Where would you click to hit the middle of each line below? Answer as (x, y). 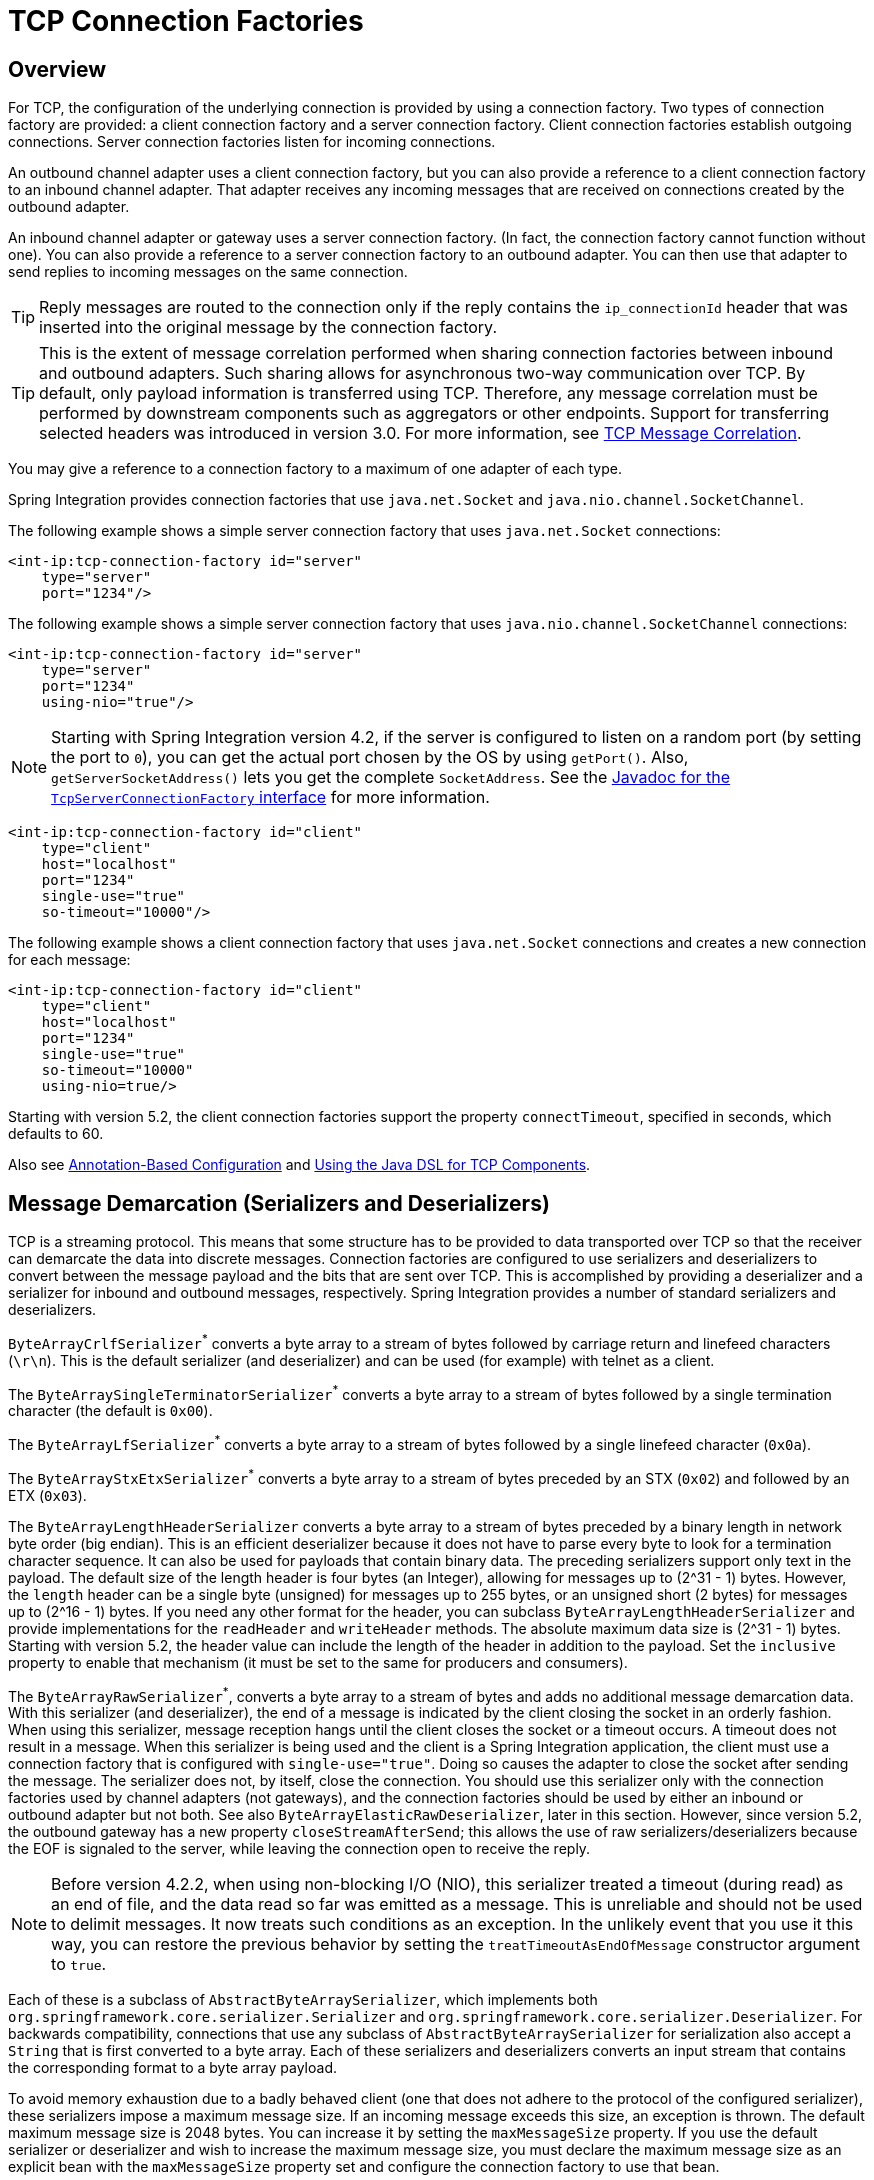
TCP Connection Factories (186, 21)
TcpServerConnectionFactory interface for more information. (270, 797)
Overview (57, 69)
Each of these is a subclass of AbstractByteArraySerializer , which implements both (303, 2000)
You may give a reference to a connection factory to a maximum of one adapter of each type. (315, 469)
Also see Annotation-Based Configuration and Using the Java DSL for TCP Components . (299, 1165)
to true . (79, 1964)
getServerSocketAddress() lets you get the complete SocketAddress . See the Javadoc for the (391, 777)
